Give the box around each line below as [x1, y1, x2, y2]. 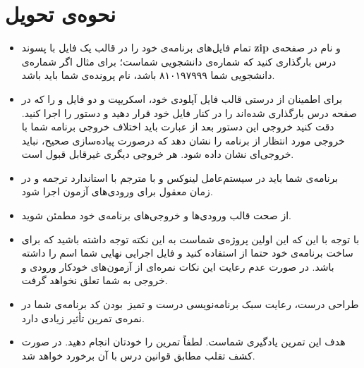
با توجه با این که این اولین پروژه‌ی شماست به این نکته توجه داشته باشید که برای [21, 231, 360, 246]
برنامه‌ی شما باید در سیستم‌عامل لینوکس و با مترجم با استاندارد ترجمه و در [21, 170, 339, 185]
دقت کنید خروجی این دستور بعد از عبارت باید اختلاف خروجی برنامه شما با [21, 119, 334, 134]
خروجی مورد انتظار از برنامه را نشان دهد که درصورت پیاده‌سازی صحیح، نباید [21, 133, 345, 147]
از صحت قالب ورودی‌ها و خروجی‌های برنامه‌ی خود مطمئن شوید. [21, 208, 291, 223]
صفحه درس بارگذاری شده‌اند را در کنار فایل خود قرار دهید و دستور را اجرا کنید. [21, 105, 357, 120]
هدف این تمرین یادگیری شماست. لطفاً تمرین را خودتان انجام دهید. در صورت [21, 334, 346, 349]
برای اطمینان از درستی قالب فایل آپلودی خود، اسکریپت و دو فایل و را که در [21, 91, 343, 106]
